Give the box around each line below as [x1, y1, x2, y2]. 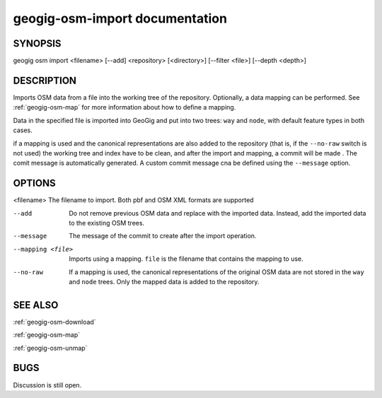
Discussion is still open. [13, 380, 82, 389]
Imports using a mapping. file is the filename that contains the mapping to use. [69, 254, 303, 263]
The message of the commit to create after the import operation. [69, 232, 257, 240]
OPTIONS [13, 177, 56, 189]
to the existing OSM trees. [69, 219, 145, 227]
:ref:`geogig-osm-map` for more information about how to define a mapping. [13, 103, 236, 112]
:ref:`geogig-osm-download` [13, 317, 96, 326]
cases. [13, 126, 33, 134]
